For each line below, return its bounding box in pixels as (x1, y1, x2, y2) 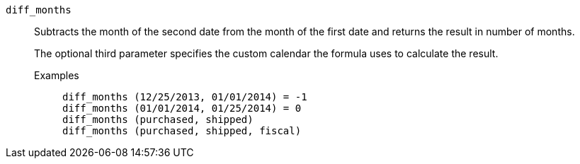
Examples (34, 69, 79, 81)
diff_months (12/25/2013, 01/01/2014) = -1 (62, 91, 307, 102)
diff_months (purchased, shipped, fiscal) (62, 125, 302, 136)
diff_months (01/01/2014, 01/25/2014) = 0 (62, 102, 302, 114)
